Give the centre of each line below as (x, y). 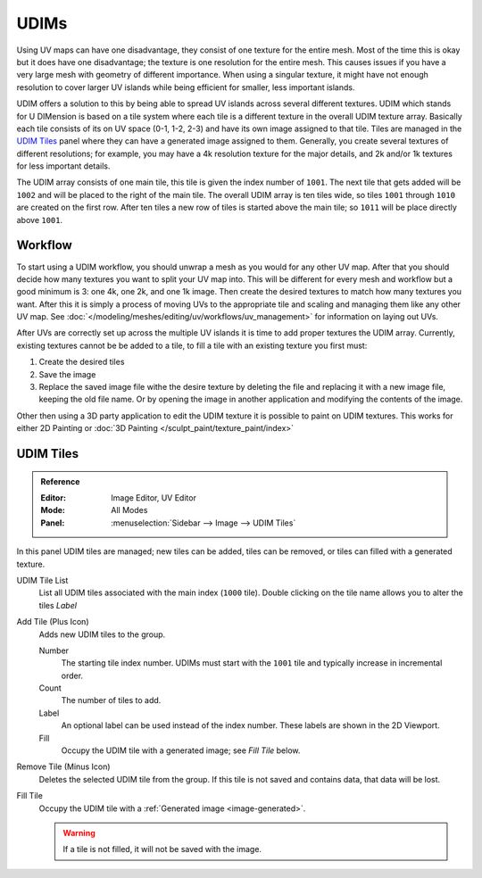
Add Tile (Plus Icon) (53, 622)
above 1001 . (40, 219)
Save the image (67, 374)
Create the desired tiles (82, 362)
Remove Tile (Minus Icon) (63, 766)
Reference (60, 481)
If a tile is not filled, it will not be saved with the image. (162, 849)
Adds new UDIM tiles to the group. (102, 634)
